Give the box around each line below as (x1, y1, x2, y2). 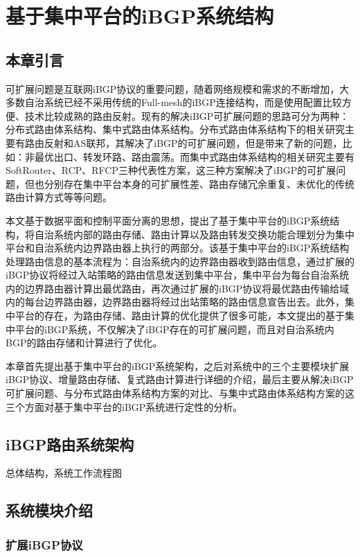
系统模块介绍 (6, 499, 93, 521)
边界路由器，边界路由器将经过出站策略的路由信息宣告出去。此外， (44, 294, 345, 309)
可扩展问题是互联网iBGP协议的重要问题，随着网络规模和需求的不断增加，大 (6, 81, 350, 96)
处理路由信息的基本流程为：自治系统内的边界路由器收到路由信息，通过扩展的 (6, 254, 354, 268)
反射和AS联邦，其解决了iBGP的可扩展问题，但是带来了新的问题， (44, 135, 343, 150)
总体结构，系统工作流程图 (6, 466, 122, 480)
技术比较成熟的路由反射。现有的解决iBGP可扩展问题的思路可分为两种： (24, 108, 350, 123)
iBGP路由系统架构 (6, 433, 134, 454)
